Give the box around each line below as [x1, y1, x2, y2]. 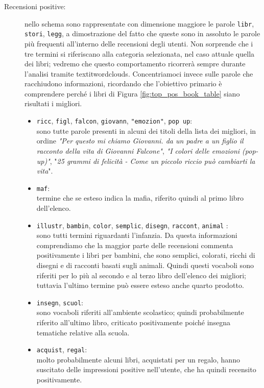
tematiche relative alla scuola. [36, 327, 130, 337]
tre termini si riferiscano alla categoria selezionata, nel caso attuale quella [25, 48, 255, 59]
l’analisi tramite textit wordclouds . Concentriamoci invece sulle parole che [25, 68, 253, 79]
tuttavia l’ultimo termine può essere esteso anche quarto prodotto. [36, 280, 244, 290]
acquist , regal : [36, 344, 87, 355]
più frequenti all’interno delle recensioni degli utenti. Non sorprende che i [25, 38, 253, 48]
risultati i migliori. [25, 98, 82, 109]
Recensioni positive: [4, 1, 66, 11]
